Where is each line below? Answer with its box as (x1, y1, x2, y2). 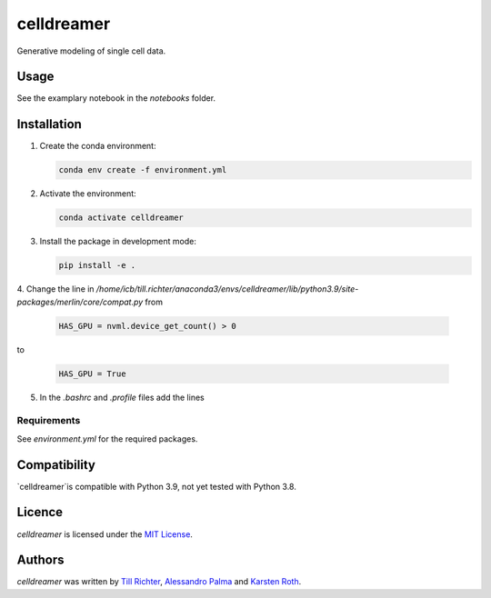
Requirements (16, 414, 81, 427)
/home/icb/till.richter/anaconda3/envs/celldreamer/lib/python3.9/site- (95, 284, 359, 294)
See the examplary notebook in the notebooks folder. (16, 93, 216, 104)
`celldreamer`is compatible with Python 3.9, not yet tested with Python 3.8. (16, 481, 297, 492)
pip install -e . (58, 260, 136, 271)
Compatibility (16, 457, 95, 473)
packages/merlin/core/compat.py (16, 296, 144, 307)
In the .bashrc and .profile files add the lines (39, 392, 205, 403)
